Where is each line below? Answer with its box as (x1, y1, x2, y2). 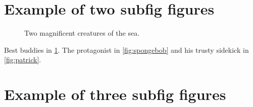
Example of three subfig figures (4, 84, 226, 104)
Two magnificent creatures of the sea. (24, 28, 140, 38)
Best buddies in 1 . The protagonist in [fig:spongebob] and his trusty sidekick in (4, 44, 249, 55)
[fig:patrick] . (4, 54, 41, 65)
